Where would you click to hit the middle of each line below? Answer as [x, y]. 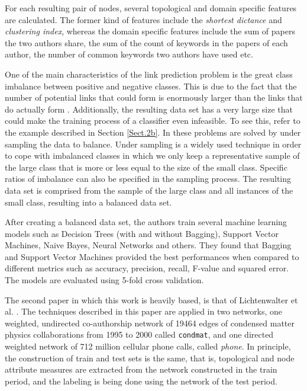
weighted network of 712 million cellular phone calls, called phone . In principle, [148, 346]
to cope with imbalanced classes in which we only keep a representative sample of [152, 156]
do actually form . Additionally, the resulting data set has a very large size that [149, 109]
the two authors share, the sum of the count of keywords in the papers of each [146, 42]
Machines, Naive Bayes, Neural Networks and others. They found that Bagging [148, 245]
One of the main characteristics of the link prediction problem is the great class [149, 74]
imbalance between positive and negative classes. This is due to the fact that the [151, 86]
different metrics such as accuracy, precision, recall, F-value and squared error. [147, 268]
